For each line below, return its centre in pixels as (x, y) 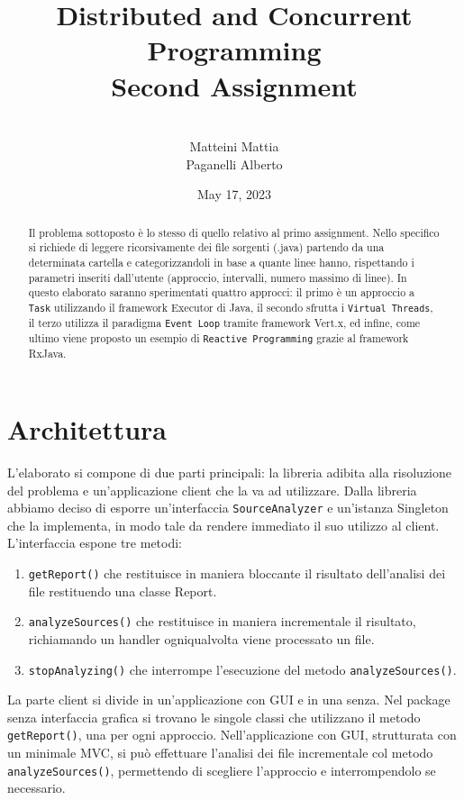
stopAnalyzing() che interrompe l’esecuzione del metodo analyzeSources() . (242, 669)
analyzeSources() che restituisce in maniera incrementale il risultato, (222, 621)
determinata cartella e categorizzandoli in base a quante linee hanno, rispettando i (221, 262)
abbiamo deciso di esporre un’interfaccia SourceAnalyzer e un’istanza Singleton (228, 508)
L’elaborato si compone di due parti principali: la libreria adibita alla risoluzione (229, 472)
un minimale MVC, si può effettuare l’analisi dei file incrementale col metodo (220, 752)
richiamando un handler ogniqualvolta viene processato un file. (201, 638)
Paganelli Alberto (234, 164)
